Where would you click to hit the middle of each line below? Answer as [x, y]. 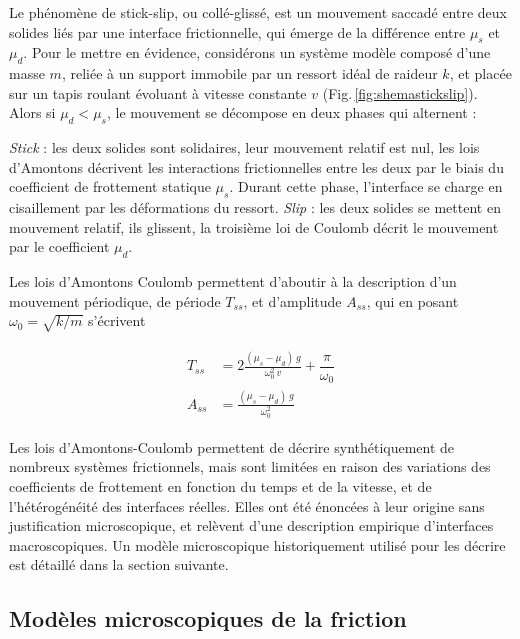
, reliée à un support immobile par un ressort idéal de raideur [249, 73]
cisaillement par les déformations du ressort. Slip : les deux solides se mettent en [255, 207]
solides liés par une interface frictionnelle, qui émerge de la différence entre [237, 31]
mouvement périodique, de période [115, 300]
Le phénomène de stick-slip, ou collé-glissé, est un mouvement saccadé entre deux [258, 12]
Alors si [32, 112]
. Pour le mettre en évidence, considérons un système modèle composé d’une [257, 52]
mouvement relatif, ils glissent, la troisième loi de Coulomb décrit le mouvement [254, 226]
